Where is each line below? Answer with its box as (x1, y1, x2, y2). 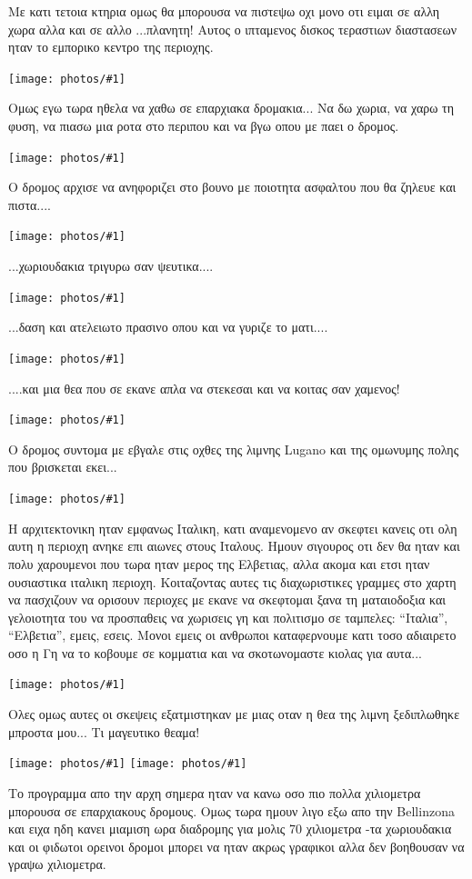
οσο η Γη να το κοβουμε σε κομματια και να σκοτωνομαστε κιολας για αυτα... (8, 643, 423, 662)
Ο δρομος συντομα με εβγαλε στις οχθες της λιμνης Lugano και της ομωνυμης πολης (8, 439, 459, 458)
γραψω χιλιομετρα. (8, 854, 106, 874)
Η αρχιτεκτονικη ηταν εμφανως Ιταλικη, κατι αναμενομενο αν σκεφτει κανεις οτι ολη (8, 518, 457, 537)
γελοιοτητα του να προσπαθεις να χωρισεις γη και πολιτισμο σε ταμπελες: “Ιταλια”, (8, 607, 448, 626)
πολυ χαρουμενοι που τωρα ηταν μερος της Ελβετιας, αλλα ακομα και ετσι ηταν (8, 554, 430, 573)
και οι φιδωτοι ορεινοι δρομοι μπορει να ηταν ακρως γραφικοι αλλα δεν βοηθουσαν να (8, 836, 465, 855)
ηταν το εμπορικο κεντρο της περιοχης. (8, 37, 214, 56)
